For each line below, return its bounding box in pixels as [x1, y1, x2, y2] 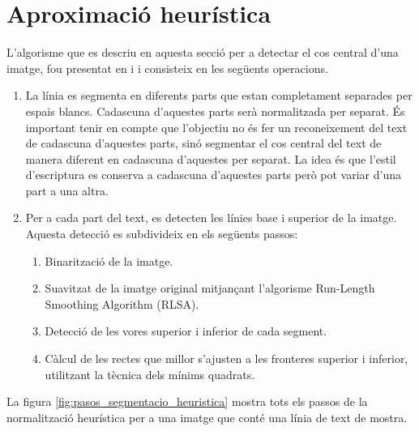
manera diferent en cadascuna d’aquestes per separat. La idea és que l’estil [25, 150, 396, 167]
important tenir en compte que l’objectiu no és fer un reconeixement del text [25, 118, 408, 135]
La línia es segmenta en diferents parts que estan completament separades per [25, 87, 413, 104]
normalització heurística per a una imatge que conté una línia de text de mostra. [6, 408, 408, 425]
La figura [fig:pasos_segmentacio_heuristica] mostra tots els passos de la [6, 393, 368, 410]
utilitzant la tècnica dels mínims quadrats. [45, 365, 255, 382]
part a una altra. [25, 181, 109, 198]
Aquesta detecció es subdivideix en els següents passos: [25, 225, 298, 242]
